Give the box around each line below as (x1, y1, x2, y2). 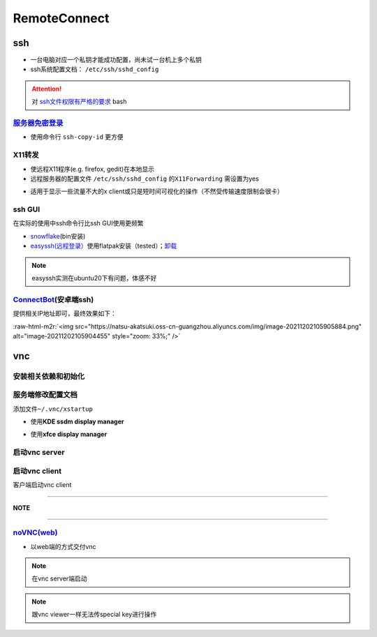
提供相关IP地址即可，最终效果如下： (13, 309, 117, 317)
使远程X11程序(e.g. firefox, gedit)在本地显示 (30, 165, 155, 173)
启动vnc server (13, 447, 65, 457)
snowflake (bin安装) (30, 232, 86, 240)
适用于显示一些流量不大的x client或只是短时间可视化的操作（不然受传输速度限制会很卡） (30, 187, 284, 195)
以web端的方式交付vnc (30, 542, 97, 550)
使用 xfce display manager (30, 430, 108, 439)
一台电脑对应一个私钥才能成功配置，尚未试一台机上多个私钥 (30, 56, 202, 64)
